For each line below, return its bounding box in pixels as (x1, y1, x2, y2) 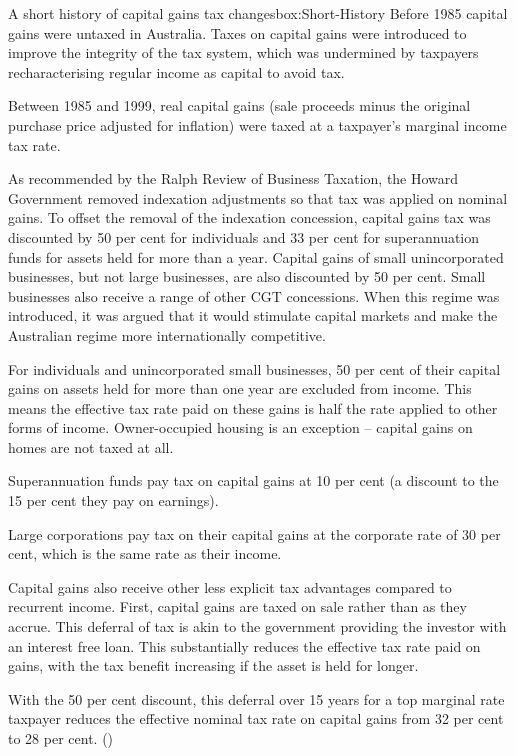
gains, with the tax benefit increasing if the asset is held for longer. (8, 655, 419, 676)
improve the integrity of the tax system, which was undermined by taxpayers (8, 42, 479, 63)
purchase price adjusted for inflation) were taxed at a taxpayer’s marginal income (8, 114, 507, 135)
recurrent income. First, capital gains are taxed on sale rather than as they (8, 596, 467, 617)
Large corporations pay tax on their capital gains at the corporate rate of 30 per (8, 523, 501, 544)
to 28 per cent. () (8, 728, 114, 748)
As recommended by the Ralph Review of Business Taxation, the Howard (8, 168, 459, 189)
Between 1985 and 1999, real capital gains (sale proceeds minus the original (8, 95, 471, 116)
